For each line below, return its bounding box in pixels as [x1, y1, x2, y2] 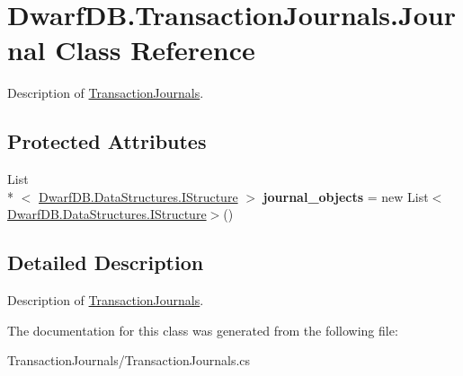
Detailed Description [7, 249, 204, 276]
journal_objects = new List [263, 187, 429, 205]
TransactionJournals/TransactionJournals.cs [7, 351, 251, 370]
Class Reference [55, 31, 255, 68]
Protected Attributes [7, 127, 207, 155]
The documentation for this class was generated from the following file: [7, 320, 398, 339]
